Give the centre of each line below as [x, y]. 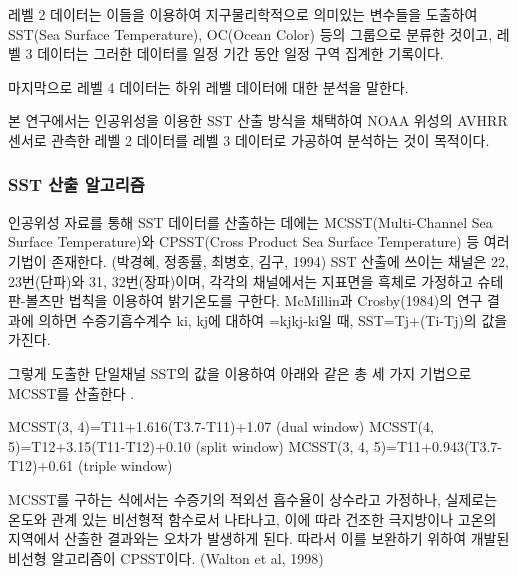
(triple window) [125, 465]
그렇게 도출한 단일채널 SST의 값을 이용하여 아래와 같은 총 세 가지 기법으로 [240, 372]
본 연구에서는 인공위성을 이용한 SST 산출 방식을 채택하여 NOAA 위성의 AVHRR [258, 120]
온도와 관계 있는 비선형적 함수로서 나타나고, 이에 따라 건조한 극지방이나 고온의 [252, 518]
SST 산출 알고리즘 [76, 184]
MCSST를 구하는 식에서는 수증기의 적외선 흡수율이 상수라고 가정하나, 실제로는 [253, 498]
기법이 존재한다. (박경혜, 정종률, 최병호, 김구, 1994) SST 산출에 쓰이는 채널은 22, [258, 260]
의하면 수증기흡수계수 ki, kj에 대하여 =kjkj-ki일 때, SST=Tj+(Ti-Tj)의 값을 [273, 319]
